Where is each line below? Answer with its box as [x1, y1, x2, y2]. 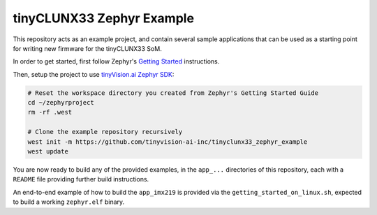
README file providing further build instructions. [13, 175, 149, 184]
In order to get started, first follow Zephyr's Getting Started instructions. [13, 57, 220, 66]
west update [27, 147, 69, 156]
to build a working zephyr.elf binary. [13, 198, 125, 206]
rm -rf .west [27, 108, 73, 117]
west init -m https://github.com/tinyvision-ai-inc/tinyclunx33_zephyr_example [27, 138, 308, 146]
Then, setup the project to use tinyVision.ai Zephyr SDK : [13, 70, 175, 78]
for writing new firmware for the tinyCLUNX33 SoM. [13, 44, 162, 52]
